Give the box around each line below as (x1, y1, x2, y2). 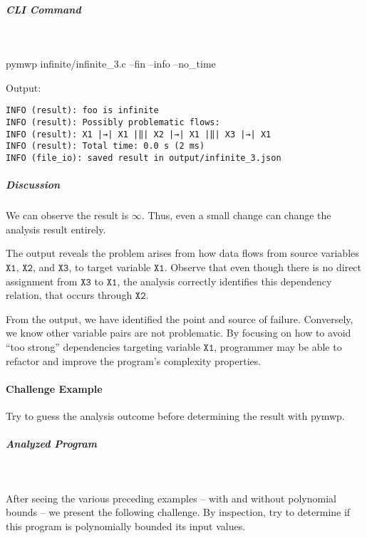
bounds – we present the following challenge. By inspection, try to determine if (6, 505, 351, 519)
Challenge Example (6, 381, 103, 396)
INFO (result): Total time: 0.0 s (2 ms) (6, 141, 205, 152)
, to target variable (68, 259, 151, 274)
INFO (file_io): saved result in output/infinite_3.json (6, 152, 281, 163)
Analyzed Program (6, 436, 98, 451)
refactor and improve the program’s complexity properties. (6, 353, 262, 368)
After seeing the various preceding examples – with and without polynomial (6, 490, 336, 505)
